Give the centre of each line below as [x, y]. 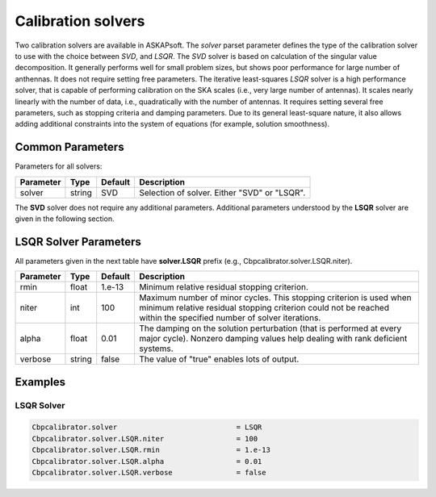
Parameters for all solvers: [59, 166]
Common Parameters [69, 147]
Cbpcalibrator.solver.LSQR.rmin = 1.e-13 [151, 450]
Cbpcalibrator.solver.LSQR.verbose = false [149, 472]
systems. [156, 349]
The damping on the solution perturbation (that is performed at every [270, 328]
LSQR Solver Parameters [78, 242]
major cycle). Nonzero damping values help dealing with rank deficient [273, 339]
